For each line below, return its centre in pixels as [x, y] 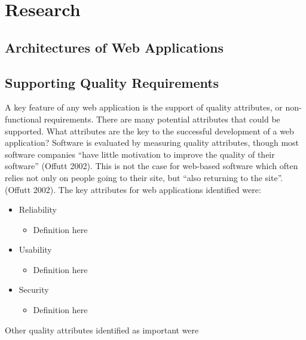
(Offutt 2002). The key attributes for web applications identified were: [133, 189]
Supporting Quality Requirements [112, 82]
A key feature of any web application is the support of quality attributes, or [144, 107]
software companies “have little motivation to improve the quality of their [140, 154]
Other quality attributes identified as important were [102, 330]
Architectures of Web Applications [114, 47]
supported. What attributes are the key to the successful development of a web [149, 131]
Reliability [38, 209]
